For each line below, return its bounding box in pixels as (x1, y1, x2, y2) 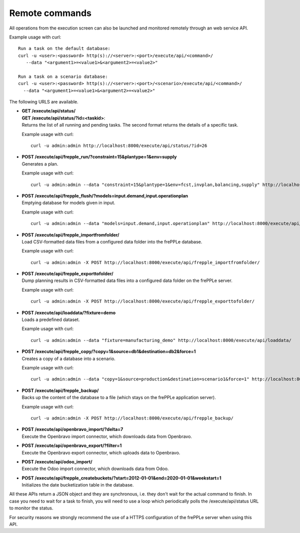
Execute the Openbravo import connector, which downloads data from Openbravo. (21, 433, 192, 439)
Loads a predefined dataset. (21, 316, 80, 322)
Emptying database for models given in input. (21, 200, 115, 206)
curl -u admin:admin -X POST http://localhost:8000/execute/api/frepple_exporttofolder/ (30, 298, 255, 304)
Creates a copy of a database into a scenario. (21, 355, 116, 361)
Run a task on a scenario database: (18, 73, 108, 79)
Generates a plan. (21, 160, 58, 167)
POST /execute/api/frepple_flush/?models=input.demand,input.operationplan (21, 192, 188, 198)
